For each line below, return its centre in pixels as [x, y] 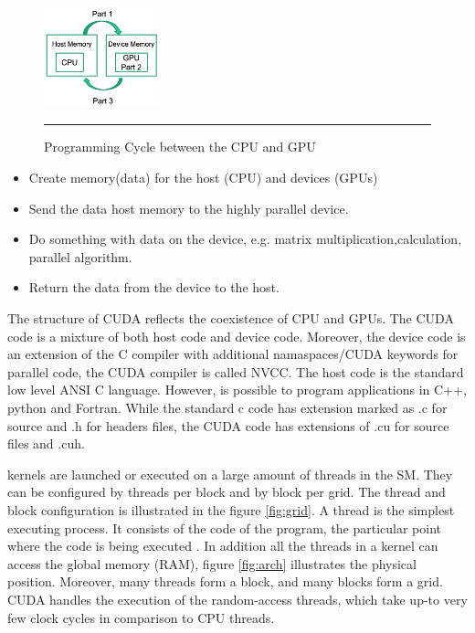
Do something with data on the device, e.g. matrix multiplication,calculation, [245, 239]
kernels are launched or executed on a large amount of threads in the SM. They [230, 474]
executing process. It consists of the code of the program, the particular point [225, 527]
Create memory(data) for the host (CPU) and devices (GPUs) [203, 178]
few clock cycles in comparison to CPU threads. [141, 617]
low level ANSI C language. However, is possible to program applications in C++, [237, 390]
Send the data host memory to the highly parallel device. [189, 208]
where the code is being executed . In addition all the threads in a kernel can [223, 546]
